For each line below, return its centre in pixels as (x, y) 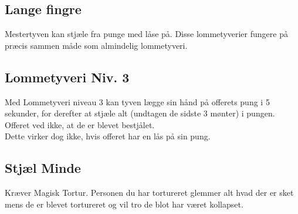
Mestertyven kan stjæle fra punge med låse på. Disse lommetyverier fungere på (146, 34)
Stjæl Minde (43, 168)
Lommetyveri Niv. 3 (67, 77)
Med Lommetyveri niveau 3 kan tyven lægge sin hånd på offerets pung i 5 (137, 101)
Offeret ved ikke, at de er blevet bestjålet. (80, 124)
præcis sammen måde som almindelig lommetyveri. (96, 45)
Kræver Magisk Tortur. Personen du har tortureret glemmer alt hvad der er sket (149, 193)
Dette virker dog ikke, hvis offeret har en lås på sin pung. (108, 136)
